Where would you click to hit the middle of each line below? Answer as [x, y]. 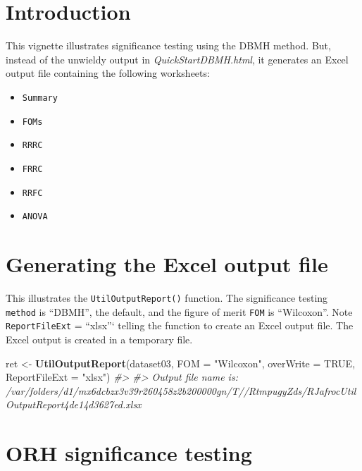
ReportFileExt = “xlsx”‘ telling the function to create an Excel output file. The [180, 325]
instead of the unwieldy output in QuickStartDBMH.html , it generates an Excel [177, 59]
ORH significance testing [129, 453]
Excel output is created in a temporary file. [99, 339]
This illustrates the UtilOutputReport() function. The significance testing [167, 297]
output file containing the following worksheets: [108, 73]
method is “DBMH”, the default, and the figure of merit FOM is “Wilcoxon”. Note [179, 311]
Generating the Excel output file [167, 264]
